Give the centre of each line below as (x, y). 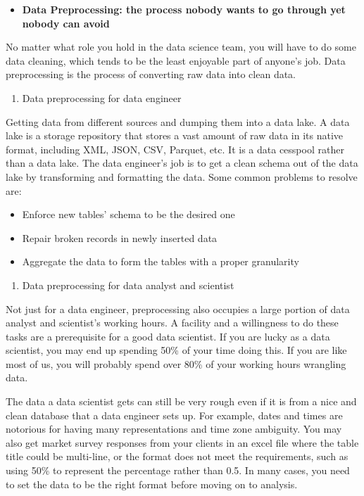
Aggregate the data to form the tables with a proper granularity (161, 261)
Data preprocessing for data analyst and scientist (128, 285)
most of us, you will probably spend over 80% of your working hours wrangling (176, 363)
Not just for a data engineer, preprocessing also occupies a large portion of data (178, 309)
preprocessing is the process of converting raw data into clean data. (151, 74)
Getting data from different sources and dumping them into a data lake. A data (178, 121)
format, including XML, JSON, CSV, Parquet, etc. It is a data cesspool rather (175, 149)
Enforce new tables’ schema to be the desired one (128, 214)
